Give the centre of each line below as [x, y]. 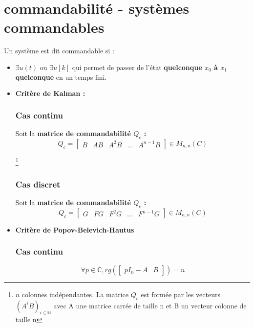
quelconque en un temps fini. [61, 77]
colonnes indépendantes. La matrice [75, 294]
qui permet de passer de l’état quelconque [137, 67]
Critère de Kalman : [50, 93]
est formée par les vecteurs [180, 294]
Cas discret [38, 184]
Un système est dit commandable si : [59, 51]
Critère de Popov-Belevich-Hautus [75, 229]
